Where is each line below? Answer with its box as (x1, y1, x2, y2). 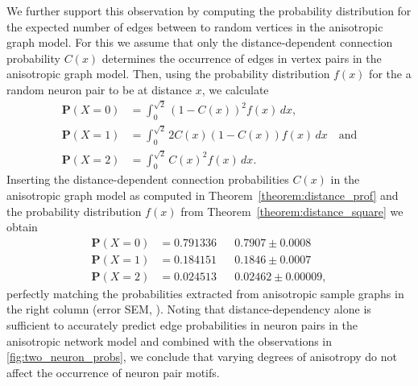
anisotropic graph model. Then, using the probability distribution (6, 65, 330, 82)
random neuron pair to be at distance (6, 81, 192, 98)
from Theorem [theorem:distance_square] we (180, 202, 404, 219)
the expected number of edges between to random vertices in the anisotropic (6, 18, 383, 35)
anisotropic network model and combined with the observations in (6, 332, 333, 349)
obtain (6, 218, 38, 235)
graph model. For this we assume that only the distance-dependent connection (6, 34, 393, 51)
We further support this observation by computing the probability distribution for (6, 2, 412, 19)
